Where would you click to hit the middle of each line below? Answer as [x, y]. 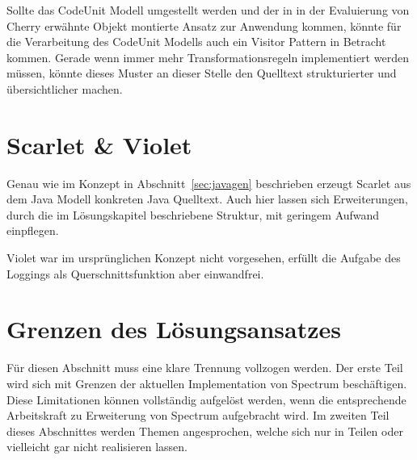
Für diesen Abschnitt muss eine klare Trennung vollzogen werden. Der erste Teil [205, 368]
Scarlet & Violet [99, 144]
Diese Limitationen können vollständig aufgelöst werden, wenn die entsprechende [206, 399]
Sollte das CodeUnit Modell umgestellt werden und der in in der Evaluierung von [208, 10]
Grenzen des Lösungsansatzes [174, 329]
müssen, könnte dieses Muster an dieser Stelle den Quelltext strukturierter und [202, 73]
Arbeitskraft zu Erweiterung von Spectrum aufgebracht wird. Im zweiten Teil [198, 415]
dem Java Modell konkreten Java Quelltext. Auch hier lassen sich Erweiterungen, [207, 199]
